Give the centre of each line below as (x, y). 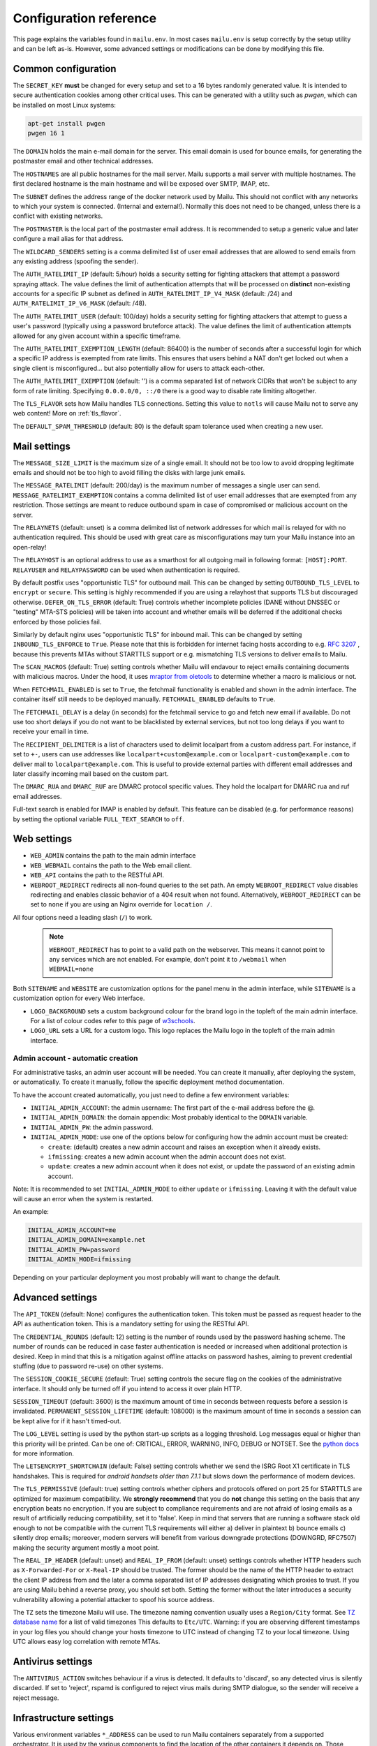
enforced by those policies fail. (57, 622)
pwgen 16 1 (46, 133)
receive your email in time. (51, 732)
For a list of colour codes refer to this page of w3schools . (113, 1020)
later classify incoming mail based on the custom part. (91, 773)
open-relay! (30, 547)
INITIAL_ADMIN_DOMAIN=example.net (87, 1240)
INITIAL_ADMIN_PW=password (74, 1249)
